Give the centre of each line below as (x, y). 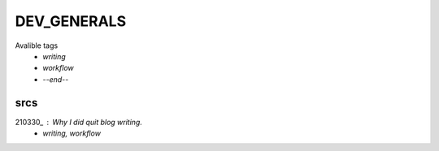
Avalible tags (37, 45)
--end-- (56, 79)
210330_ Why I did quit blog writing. (78, 122)
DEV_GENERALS (70, 21)
